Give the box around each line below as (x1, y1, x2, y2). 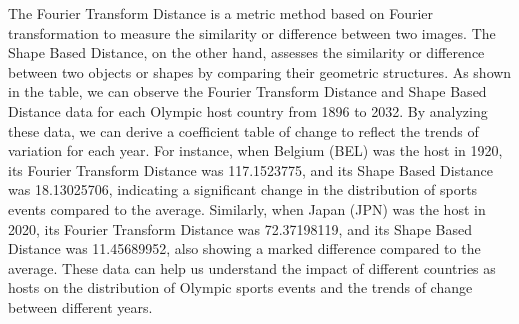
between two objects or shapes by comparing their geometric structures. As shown (8, 61, 512, 82)
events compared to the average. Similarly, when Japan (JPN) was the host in (8, 198, 486, 219)
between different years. (8, 296, 153, 317)
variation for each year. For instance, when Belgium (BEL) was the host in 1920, (8, 140, 503, 161)
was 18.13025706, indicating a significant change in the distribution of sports (8, 179, 478, 200)
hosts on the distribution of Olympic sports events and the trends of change (8, 277, 473, 298)
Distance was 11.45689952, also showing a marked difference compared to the (8, 238, 481, 259)
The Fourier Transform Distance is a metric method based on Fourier (8, 3, 434, 23)
